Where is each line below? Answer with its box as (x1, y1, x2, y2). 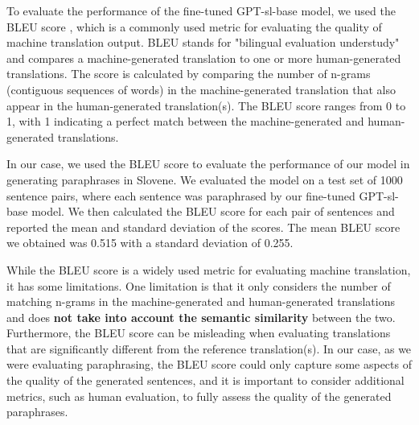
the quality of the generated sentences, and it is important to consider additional (6, 372, 405, 389)
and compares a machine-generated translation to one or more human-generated (6, 49, 401, 66)
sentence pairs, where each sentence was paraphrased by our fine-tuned (6, 187, 355, 204)
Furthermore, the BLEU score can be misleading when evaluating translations (6, 324, 391, 341)
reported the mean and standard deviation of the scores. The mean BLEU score (6, 218, 401, 235)
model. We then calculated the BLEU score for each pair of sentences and (31, 203, 395, 220)
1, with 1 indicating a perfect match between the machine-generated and (6, 113, 364, 130)
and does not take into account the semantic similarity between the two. (6, 308, 396, 325)
